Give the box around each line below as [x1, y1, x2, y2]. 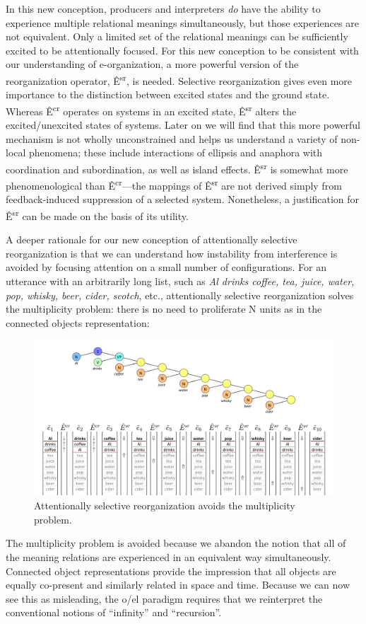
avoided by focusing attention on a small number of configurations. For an [6, 260, 327, 275]
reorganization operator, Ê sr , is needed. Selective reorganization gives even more [6, 71, 353, 88]
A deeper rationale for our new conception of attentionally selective [6, 232, 297, 247]
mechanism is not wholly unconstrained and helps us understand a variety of [6, 131, 338, 146]
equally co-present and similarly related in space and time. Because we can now [6, 577, 350, 592]
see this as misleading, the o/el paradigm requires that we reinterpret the [6, 591, 323, 606]
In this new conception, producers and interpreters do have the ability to [6, 1, 321, 16]
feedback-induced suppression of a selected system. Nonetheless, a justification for [6, 192, 360, 207]
